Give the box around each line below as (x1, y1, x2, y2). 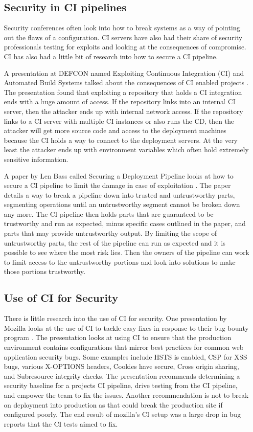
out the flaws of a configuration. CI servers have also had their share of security (4, 32, 243, 42)
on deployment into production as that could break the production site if (4, 399, 223, 409)
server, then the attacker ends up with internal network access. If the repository (4, 106, 243, 116)
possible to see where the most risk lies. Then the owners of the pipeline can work (4, 247, 250, 257)
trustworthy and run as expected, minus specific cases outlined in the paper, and (4, 218, 246, 228)
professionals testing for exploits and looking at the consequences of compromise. (4, 42, 246, 52)
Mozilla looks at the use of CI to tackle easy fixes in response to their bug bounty (4, 322, 249, 333)
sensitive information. (4, 154, 69, 164)
